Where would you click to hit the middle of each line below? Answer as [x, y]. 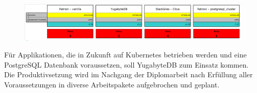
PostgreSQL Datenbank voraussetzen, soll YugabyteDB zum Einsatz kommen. [126, 64]
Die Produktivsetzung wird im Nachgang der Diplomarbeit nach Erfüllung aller [128, 74]
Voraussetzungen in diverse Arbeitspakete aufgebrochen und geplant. [112, 84]
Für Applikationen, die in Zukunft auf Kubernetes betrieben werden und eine [125, 55]
